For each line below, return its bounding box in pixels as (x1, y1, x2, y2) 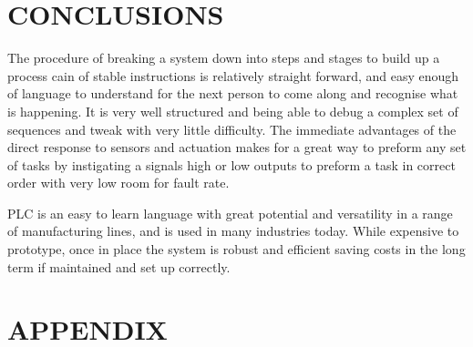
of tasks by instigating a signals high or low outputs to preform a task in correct (7, 155, 456, 174)
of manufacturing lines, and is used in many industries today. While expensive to (7, 221, 459, 240)
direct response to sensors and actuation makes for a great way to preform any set (7, 138, 467, 157)
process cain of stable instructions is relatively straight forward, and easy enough (7, 66, 459, 85)
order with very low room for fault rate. (7, 173, 230, 192)
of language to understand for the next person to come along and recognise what (7, 84, 458, 103)
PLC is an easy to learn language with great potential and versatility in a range (7, 203, 453, 222)
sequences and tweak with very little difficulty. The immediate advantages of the (7, 119, 457, 138)
